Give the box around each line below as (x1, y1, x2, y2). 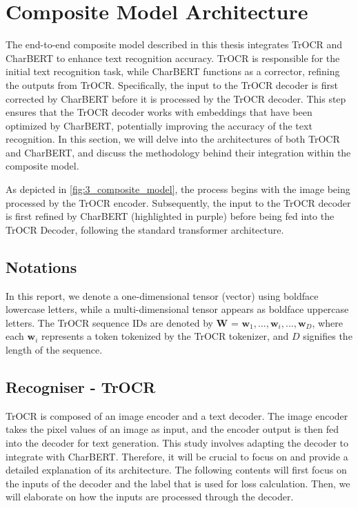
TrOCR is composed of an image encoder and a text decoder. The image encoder (6, 408, 348, 423)
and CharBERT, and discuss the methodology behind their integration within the (6, 145, 351, 159)
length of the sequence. (6, 343, 103, 357)
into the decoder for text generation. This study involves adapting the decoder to (6, 436, 349, 449)
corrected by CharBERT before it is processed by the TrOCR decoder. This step (6, 91, 346, 105)
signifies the (303, 329, 352, 343)
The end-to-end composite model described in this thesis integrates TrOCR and (6, 37, 343, 52)
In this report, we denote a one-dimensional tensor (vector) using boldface (6, 288, 319, 303)
